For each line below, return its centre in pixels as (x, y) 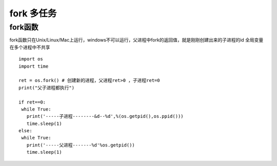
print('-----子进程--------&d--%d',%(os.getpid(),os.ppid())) (105, 116)
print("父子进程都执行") (46, 88)
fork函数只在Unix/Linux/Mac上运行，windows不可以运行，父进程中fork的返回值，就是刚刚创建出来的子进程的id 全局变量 (136, 40)
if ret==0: (32, 102)
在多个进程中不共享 (30, 47)
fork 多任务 (33, 13)
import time (34, 66)
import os (31, 59)
